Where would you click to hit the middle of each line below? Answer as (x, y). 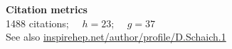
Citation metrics (47, 9)
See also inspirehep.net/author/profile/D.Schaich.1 (116, 37)
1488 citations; (37, 23)
